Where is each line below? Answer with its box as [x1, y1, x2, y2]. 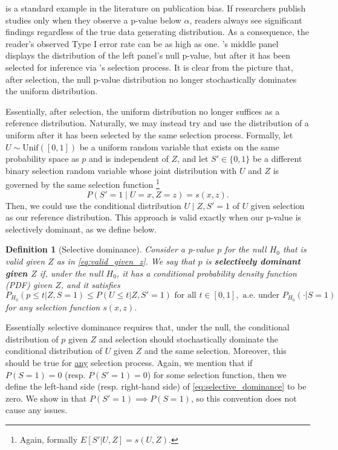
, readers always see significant [189, 13, 302, 26]
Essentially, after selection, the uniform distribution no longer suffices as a [5, 104, 280, 117]
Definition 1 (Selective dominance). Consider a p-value [5, 243, 215, 256]
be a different [253, 152, 302, 165]
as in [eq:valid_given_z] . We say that [56, 254, 195, 267]
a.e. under [242, 291, 280, 300]
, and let [177, 152, 209, 165]
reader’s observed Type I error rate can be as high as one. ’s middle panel [5, 37, 279, 50]
